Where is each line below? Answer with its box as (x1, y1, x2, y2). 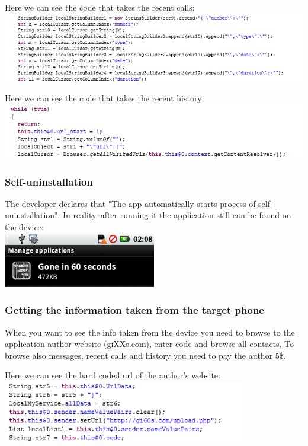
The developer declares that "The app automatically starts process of (5, 197, 256, 209)
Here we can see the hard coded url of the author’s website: (5, 369, 220, 381)
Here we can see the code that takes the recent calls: (5, 1, 195, 13)
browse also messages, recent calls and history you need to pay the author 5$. (5, 349, 286, 361)
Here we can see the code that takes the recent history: (5, 91, 204, 104)
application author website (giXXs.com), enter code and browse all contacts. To (5, 337, 294, 350)
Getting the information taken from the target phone (5, 302, 264, 317)
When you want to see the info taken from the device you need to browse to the (5, 326, 295, 338)
